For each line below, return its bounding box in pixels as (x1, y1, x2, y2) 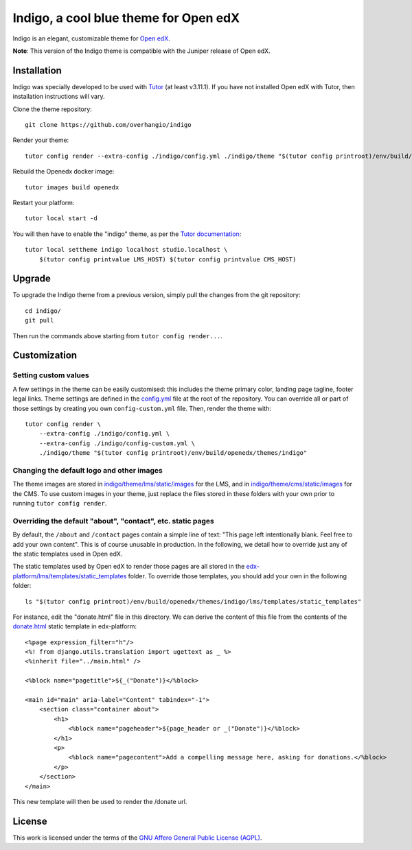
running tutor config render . (12, 499, 107, 508)
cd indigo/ (25, 307, 62, 315)
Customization (12, 350, 78, 362)
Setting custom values (12, 370, 89, 380)
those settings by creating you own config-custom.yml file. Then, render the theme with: (12, 404, 271, 412)
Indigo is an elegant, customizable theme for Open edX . (12, 34, 171, 43)
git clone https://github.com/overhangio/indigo (25, 121, 192, 129)
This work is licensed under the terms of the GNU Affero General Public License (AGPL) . (12, 834, 262, 842)
